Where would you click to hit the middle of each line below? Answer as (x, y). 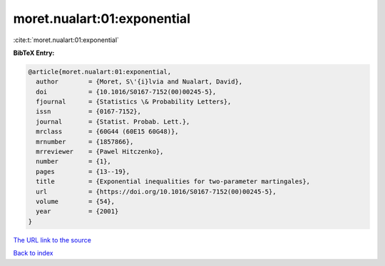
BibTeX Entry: (34, 53)
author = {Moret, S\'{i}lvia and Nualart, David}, (139, 82)
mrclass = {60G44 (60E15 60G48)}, (107, 132)
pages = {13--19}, (83, 172)
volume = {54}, (76, 201)
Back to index (33, 253)
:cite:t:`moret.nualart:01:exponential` (66, 40)
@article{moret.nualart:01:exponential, (99, 72)
